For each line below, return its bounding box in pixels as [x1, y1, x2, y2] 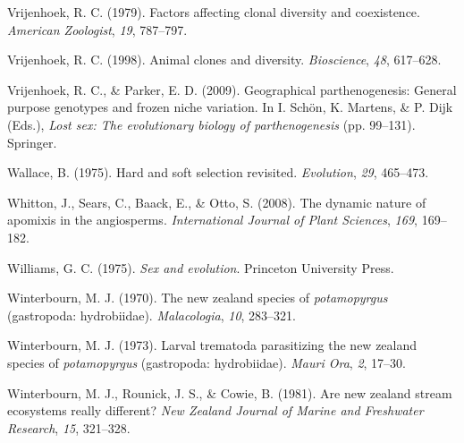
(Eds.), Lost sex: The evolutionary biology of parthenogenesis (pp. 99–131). [7, 115, 416, 133]
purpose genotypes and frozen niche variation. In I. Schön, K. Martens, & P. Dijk [7, 98, 453, 116]
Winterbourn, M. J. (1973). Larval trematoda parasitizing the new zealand [7, 336, 418, 354]
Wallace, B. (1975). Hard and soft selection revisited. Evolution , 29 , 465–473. [7, 163, 429, 182]
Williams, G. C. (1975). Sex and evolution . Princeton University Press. [7, 258, 394, 277]
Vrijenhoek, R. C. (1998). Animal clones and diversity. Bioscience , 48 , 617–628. [7, 50, 442, 69]
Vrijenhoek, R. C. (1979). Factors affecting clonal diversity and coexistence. [7, 3, 420, 21]
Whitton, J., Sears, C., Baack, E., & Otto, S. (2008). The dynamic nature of [7, 192, 426, 211]
